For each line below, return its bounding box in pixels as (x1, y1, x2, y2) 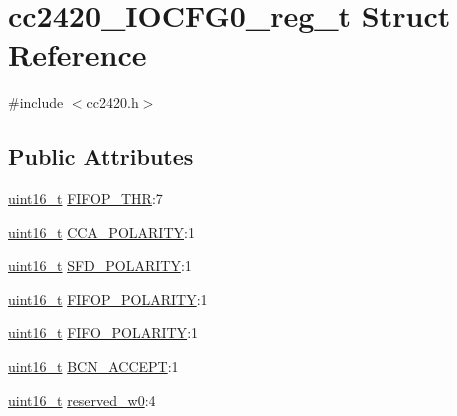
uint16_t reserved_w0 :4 (8, 389, 156, 410)
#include (8, 92, 64, 113)
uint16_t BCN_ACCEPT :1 (8, 356, 179, 377)
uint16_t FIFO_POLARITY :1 (8, 322, 199, 343)
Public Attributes (8, 141, 194, 172)
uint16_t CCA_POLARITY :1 (8, 221, 195, 242)
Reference (8, 34, 147, 75)
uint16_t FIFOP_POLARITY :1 (8, 288, 208, 309)
